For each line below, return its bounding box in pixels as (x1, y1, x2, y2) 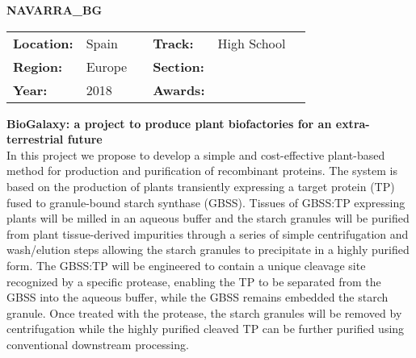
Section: (153, 56, 204, 76)
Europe (86, 56, 128, 76)
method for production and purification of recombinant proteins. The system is (6, 162, 397, 179)
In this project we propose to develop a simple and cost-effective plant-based (6, 146, 385, 163)
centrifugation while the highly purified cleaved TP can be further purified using (6, 320, 405, 337)
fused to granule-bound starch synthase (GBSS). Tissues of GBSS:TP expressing (6, 194, 405, 210)
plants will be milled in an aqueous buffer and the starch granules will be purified (6, 210, 410, 227)
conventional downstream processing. (6, 335, 189, 352)
